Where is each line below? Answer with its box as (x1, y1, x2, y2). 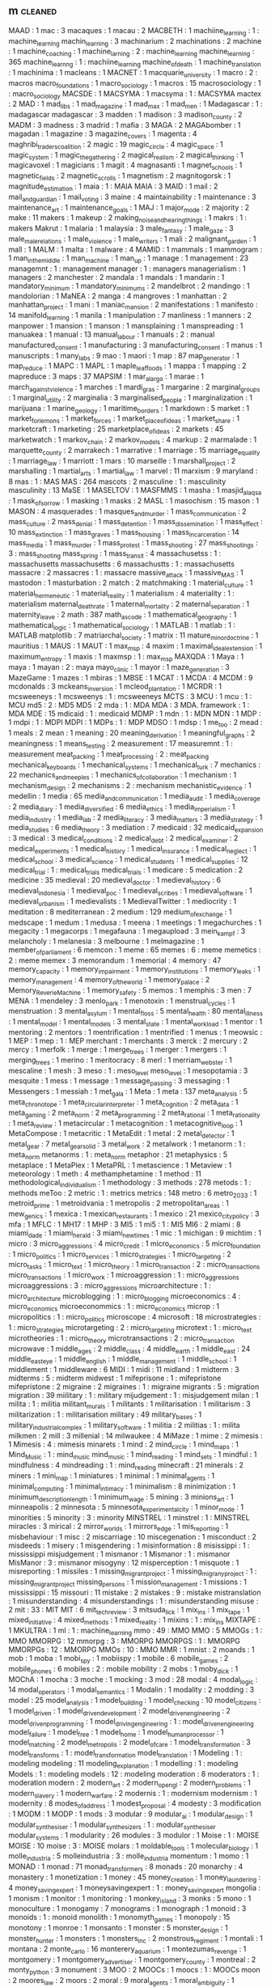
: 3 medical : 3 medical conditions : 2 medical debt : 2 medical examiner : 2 (8, 833, 239, 845)
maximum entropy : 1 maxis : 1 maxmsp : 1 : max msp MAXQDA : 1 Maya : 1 (8, 652, 244, 663)
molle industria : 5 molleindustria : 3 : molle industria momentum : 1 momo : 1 (8, 1851, 249, 1863)
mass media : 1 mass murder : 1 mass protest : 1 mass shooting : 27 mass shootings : (8, 538, 258, 549)
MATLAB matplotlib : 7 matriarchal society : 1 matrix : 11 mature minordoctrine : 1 (8, 630, 259, 642)
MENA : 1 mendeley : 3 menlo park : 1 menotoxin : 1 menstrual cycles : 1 (8, 996, 235, 1007)
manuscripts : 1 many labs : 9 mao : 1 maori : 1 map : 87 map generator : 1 (8, 350, 240, 362)
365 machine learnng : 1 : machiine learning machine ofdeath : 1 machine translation (8, 57, 261, 69)
